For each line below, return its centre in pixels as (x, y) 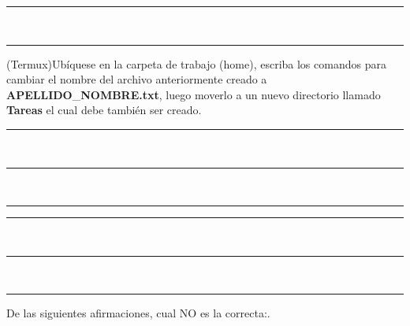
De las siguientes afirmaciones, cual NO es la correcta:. (138, 313)
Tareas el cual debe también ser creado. (104, 110)
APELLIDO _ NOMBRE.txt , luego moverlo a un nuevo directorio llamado (194, 94)
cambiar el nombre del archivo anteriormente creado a (137, 79)
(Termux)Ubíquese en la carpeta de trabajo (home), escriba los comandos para (196, 63)
